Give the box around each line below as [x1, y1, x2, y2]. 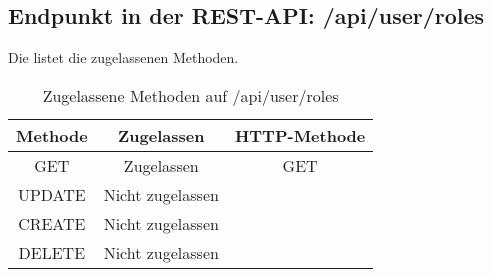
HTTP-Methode [234, 123, 366, 147]
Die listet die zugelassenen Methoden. [8, 47, 239, 68]
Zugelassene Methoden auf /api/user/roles [42, 83, 339, 107]
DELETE [18, 240, 86, 264]
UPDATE [17, 182, 86, 206]
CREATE [18, 211, 86, 235]
